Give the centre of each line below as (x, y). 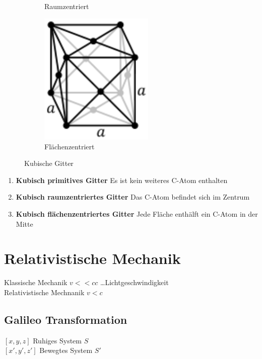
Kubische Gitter (49, 163)
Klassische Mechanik (36, 282)
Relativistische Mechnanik (44, 292)
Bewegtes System (66, 350)
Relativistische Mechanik (92, 258)
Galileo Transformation (66, 319)
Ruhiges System (57, 340)
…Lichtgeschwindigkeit (135, 282)
